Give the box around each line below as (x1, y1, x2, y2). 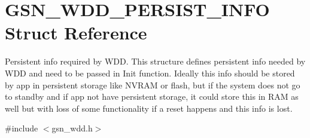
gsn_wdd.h (51, 122, 93, 134)
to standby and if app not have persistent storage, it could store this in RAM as (5, 90, 299, 103)
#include (5, 122, 38, 134)
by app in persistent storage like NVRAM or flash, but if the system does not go (5, 78, 300, 91)
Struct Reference (5, 20, 147, 45)
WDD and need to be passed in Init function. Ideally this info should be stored (5, 66, 295, 79)
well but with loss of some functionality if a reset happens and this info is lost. (5, 102, 293, 114)
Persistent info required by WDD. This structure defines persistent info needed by (5, 55, 306, 68)
